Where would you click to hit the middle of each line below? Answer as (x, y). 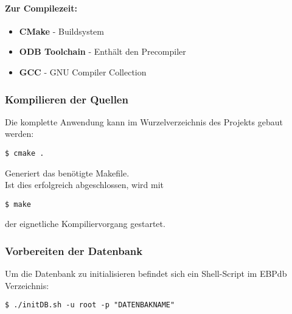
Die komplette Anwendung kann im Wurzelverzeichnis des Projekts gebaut (144, 121)
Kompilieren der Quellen (67, 99)
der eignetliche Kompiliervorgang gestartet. (85, 224)
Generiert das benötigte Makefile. (67, 173)
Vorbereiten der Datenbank (74, 251)
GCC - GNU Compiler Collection (83, 72)
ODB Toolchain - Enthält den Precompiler (103, 51)
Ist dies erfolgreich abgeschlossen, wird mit (85, 185)
